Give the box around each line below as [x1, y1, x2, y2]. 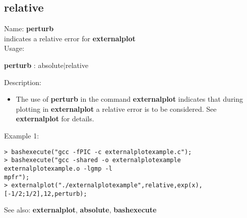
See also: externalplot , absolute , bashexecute [4, 204, 157, 215]
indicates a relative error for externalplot [4, 33, 136, 43]
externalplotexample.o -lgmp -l [4, 165, 112, 172]
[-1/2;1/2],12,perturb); [4, 190, 87, 197]
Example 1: [4, 130, 39, 140]
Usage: [4, 43, 25, 53]
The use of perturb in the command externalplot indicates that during [16, 94, 243, 104]
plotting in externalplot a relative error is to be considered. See [16, 103, 217, 114]
